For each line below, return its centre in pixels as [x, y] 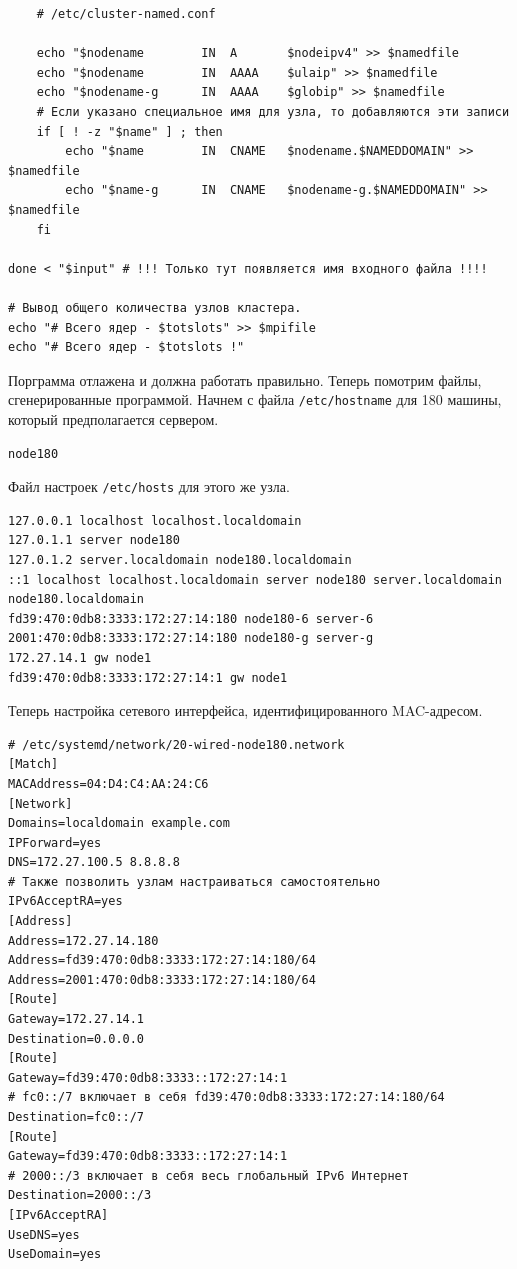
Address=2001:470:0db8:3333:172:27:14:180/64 [162, 979]
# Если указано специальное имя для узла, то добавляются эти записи [273, 111]
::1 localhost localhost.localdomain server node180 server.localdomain [255, 579]
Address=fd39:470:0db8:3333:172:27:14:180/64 [162, 960]
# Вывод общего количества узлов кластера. [155, 307]
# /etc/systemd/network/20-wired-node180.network [176, 744]
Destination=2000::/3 [80, 1195]
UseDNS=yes [44, 1234]
